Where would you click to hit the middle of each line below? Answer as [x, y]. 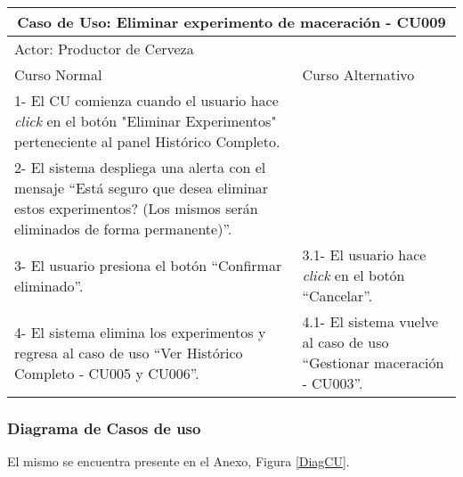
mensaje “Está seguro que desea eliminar [142, 188]
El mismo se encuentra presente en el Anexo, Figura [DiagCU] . [179, 461]
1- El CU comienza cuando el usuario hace [146, 100]
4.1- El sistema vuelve [370, 321]
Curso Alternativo [358, 74]
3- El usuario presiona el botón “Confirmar [148, 265]
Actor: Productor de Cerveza [104, 49]
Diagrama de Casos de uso [104, 428]
